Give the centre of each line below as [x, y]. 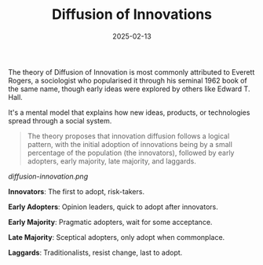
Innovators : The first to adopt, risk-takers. [77, 191]
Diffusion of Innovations [132, 15]
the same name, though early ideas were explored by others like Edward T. [129, 89]
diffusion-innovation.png [48, 176]
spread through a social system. [60, 120]
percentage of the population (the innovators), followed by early [131, 153]
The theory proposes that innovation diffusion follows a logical [128, 136]
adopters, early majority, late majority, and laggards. [111, 161]
